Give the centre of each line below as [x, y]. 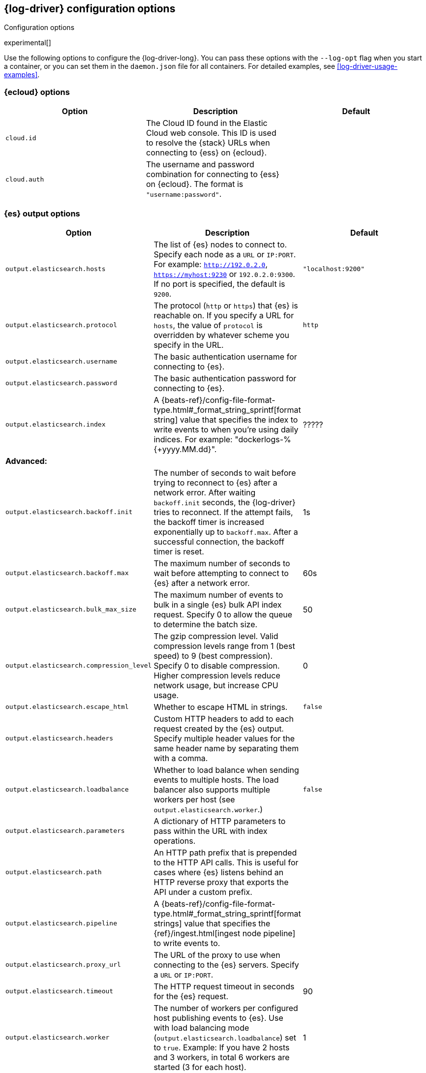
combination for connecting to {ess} [213, 174]
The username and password [200, 165]
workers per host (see [194, 799]
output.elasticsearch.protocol [61, 325]
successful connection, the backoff [219, 541]
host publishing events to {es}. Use [218, 1018]
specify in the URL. [189, 345]
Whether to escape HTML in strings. [221, 707]
